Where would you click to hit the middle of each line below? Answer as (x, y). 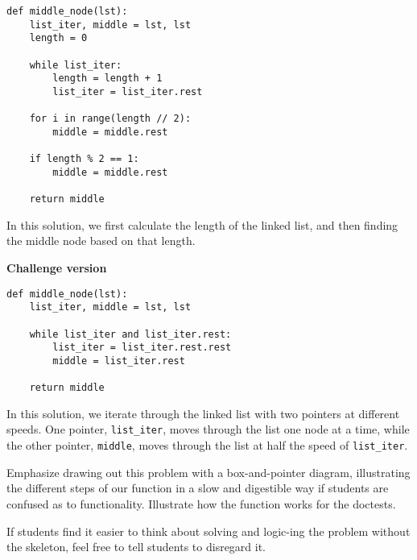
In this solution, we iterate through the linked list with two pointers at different (203, 413)
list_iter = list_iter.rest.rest (142, 348)
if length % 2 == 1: (84, 159)
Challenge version (57, 268)
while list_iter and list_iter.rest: (130, 334)
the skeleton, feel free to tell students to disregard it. (136, 547)
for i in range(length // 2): (110, 119)
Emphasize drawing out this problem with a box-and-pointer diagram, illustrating (208, 472)
